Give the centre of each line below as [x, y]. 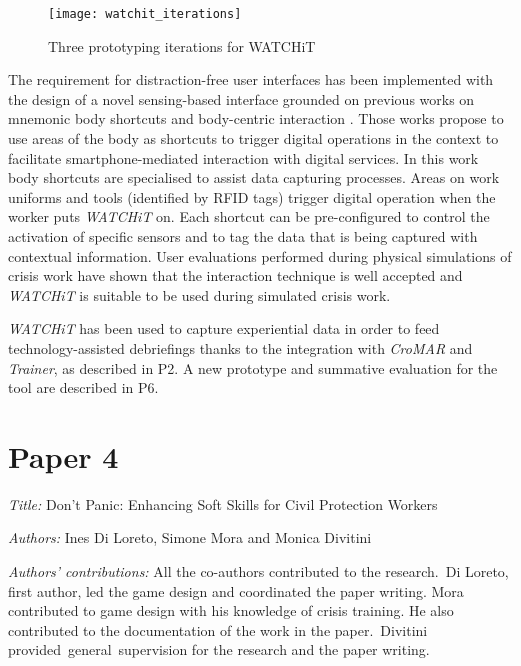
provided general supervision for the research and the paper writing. [219, 649]
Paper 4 [63, 455]
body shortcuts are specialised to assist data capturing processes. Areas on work [254, 177]
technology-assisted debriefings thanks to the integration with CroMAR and [240, 347]
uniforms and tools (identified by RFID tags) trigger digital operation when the [252, 196]
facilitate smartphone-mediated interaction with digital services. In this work [243, 157]
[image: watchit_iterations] [145, 14]
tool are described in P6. [83, 387]
